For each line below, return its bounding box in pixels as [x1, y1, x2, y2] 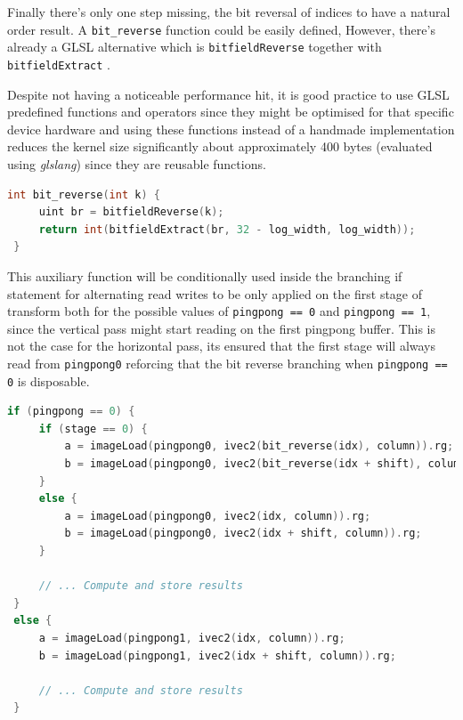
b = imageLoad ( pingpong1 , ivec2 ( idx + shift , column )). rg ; [38, 649, 396, 662]
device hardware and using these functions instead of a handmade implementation [7, 119, 455, 138]
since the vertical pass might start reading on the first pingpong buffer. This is [7, 319, 436, 337]
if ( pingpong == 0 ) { [7, 405, 135, 418]
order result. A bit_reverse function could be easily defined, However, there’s [7, 20, 435, 38]
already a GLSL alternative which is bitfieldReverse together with [7, 37, 382, 56]
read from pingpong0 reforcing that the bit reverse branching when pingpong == [7, 353, 448, 372]
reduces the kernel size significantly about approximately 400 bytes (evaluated [7, 137, 433, 156]
